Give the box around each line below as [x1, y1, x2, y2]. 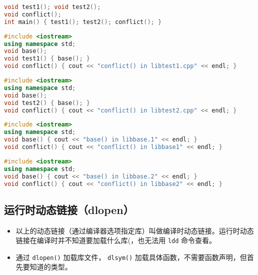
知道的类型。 [29, 261, 72, 272]
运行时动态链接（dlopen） [4, 201, 134, 217]
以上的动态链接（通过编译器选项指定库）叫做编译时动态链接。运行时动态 [15, 225, 254, 235]
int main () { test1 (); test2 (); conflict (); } [4, 18, 162, 25]
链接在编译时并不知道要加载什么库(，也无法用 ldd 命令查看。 [15, 235, 216, 245]
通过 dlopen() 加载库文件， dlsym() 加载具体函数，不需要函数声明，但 [15, 251, 247, 262]
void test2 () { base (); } [4, 99, 90, 106]
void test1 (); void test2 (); [4, 3, 101, 10]
